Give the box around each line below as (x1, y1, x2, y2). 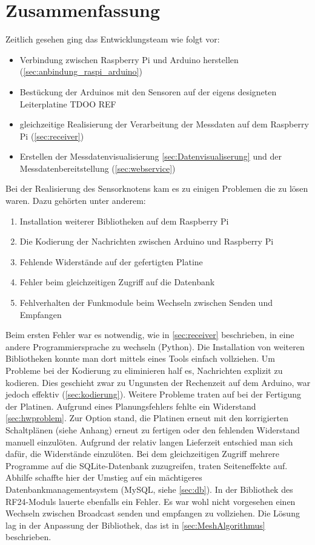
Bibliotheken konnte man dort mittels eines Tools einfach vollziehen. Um (5, 352, 275, 365)
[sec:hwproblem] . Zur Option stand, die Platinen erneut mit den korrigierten (5, 411, 288, 424)
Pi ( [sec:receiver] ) (19, 129, 84, 142)
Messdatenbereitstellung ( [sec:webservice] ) (19, 161, 176, 174)
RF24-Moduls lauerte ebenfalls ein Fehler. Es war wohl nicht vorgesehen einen (5, 495, 296, 507)
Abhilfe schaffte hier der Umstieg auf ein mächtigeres (5, 471, 202, 484)
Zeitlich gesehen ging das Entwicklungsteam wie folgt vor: (5, 33, 220, 46)
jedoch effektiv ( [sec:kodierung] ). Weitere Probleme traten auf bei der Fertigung (5, 388, 302, 401)
